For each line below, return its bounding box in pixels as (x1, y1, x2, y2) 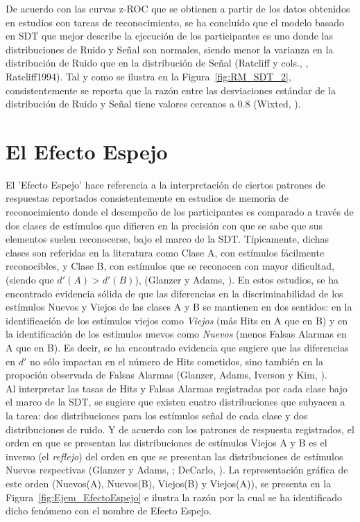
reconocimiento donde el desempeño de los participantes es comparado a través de (6, 205, 354, 219)
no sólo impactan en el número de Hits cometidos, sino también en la (29, 354, 323, 368)
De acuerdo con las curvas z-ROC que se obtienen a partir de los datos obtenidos (6, 1, 350, 15)
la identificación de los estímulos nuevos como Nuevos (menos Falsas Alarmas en (6, 327, 347, 341)
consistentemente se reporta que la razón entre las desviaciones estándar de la (6, 82, 336, 97)
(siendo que (6, 272, 54, 287)
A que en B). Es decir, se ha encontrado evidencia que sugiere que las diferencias (6, 340, 349, 354)
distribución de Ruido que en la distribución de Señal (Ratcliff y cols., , (6, 55, 309, 70)
